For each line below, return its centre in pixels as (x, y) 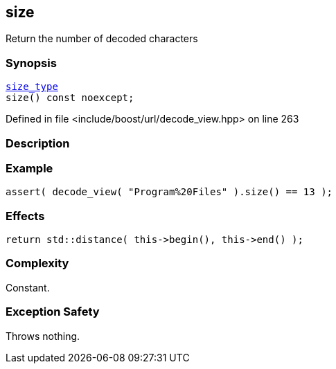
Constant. (28, 287)
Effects (25, 216)
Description (38, 143)
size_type (32, 87)
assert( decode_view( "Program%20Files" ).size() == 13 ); (169, 192)
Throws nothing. (43, 336)
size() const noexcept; (70, 98)
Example (29, 168)
